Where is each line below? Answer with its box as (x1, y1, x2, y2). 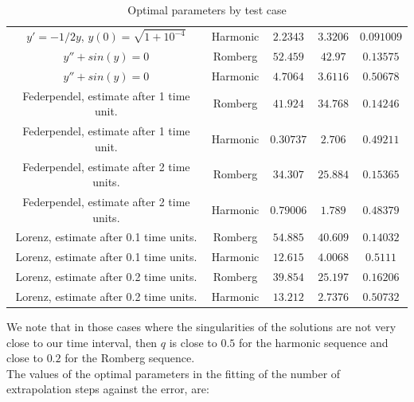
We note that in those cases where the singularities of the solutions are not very (6, 318, 396, 335)
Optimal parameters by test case (127, 2, 287, 18)
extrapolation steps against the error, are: (6, 381, 209, 397)
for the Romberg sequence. (64, 349, 195, 366)
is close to (169, 334, 217, 350)
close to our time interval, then (6, 334, 158, 350)
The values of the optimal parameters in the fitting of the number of (6, 365, 341, 381)
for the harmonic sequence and (238, 334, 389, 350)
